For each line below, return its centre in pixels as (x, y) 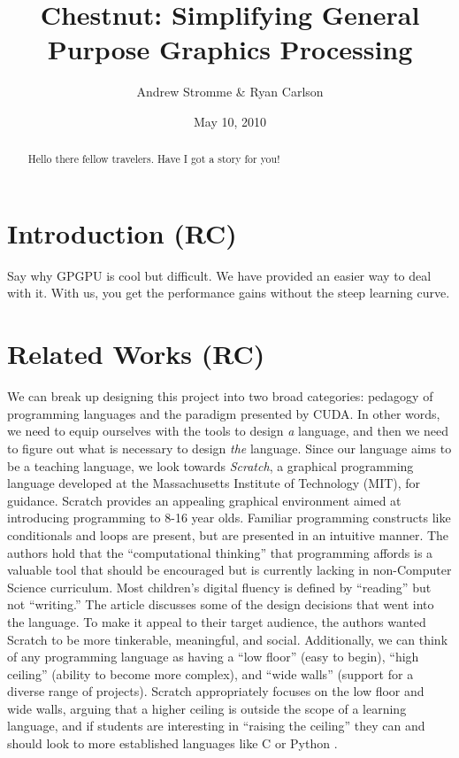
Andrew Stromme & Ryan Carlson (230, 92)
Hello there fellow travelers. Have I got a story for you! (154, 159)
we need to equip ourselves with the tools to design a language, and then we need (228, 431)
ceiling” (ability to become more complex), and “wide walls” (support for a (210, 673)
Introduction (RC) (122, 232)
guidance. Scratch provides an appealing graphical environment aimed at (204, 500)
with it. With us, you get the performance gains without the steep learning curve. (229, 293)
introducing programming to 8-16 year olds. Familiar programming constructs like (229, 518)
